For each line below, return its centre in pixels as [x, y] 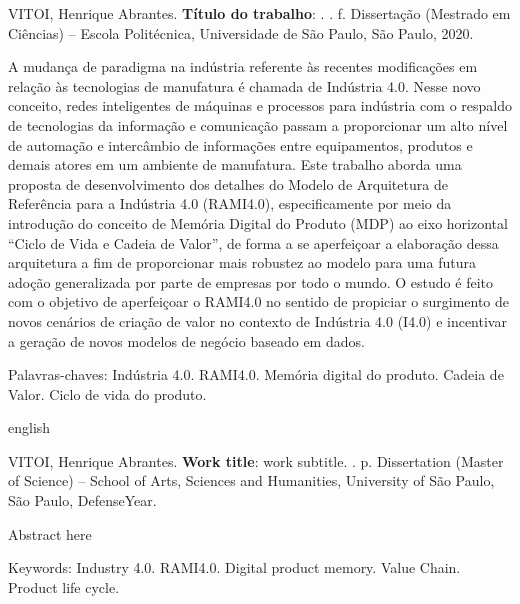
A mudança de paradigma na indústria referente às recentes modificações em [243, 66]
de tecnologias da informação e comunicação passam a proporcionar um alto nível [258, 124]
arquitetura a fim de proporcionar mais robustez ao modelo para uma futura [242, 262]
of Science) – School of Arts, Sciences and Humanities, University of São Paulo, [251, 480]
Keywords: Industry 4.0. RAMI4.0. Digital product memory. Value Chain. [234, 567]
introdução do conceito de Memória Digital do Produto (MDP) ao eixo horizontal [258, 222]
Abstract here [50, 533]
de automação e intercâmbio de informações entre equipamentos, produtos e [240, 144]
